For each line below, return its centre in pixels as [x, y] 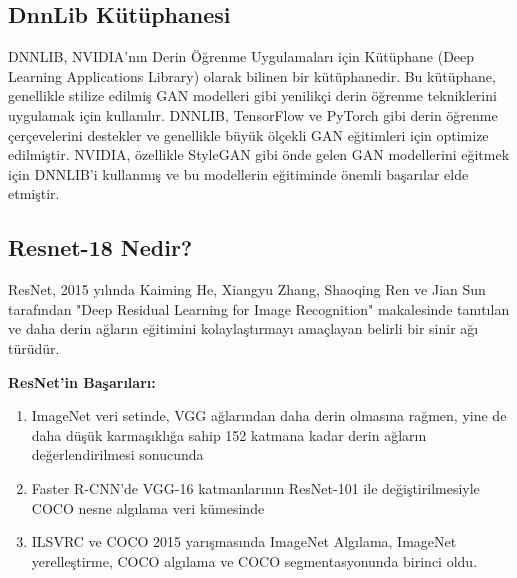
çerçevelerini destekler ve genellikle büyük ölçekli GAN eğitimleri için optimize [248, 134]
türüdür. [34, 347]
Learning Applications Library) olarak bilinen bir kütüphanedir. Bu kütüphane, [252, 75]
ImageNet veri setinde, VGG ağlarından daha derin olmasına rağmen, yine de [269, 415]
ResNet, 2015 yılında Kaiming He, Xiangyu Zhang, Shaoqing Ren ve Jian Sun [247, 289]
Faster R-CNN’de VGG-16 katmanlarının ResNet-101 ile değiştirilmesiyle [255, 487]
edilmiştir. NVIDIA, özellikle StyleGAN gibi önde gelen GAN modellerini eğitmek [259, 154]
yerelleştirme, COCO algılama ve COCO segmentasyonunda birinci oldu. [254, 560]
